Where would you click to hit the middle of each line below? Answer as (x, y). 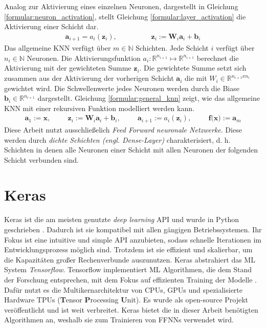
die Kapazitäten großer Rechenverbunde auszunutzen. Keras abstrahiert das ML (130, 259)
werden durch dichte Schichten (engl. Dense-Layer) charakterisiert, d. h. (117, 139)
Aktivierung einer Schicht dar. (51, 26)
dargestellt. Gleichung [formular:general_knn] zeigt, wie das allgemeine (149, 98)
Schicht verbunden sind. (41, 159)
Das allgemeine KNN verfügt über (58, 48)
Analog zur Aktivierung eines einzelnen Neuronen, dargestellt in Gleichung (121, 6)
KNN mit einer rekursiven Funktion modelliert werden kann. (99, 108)
